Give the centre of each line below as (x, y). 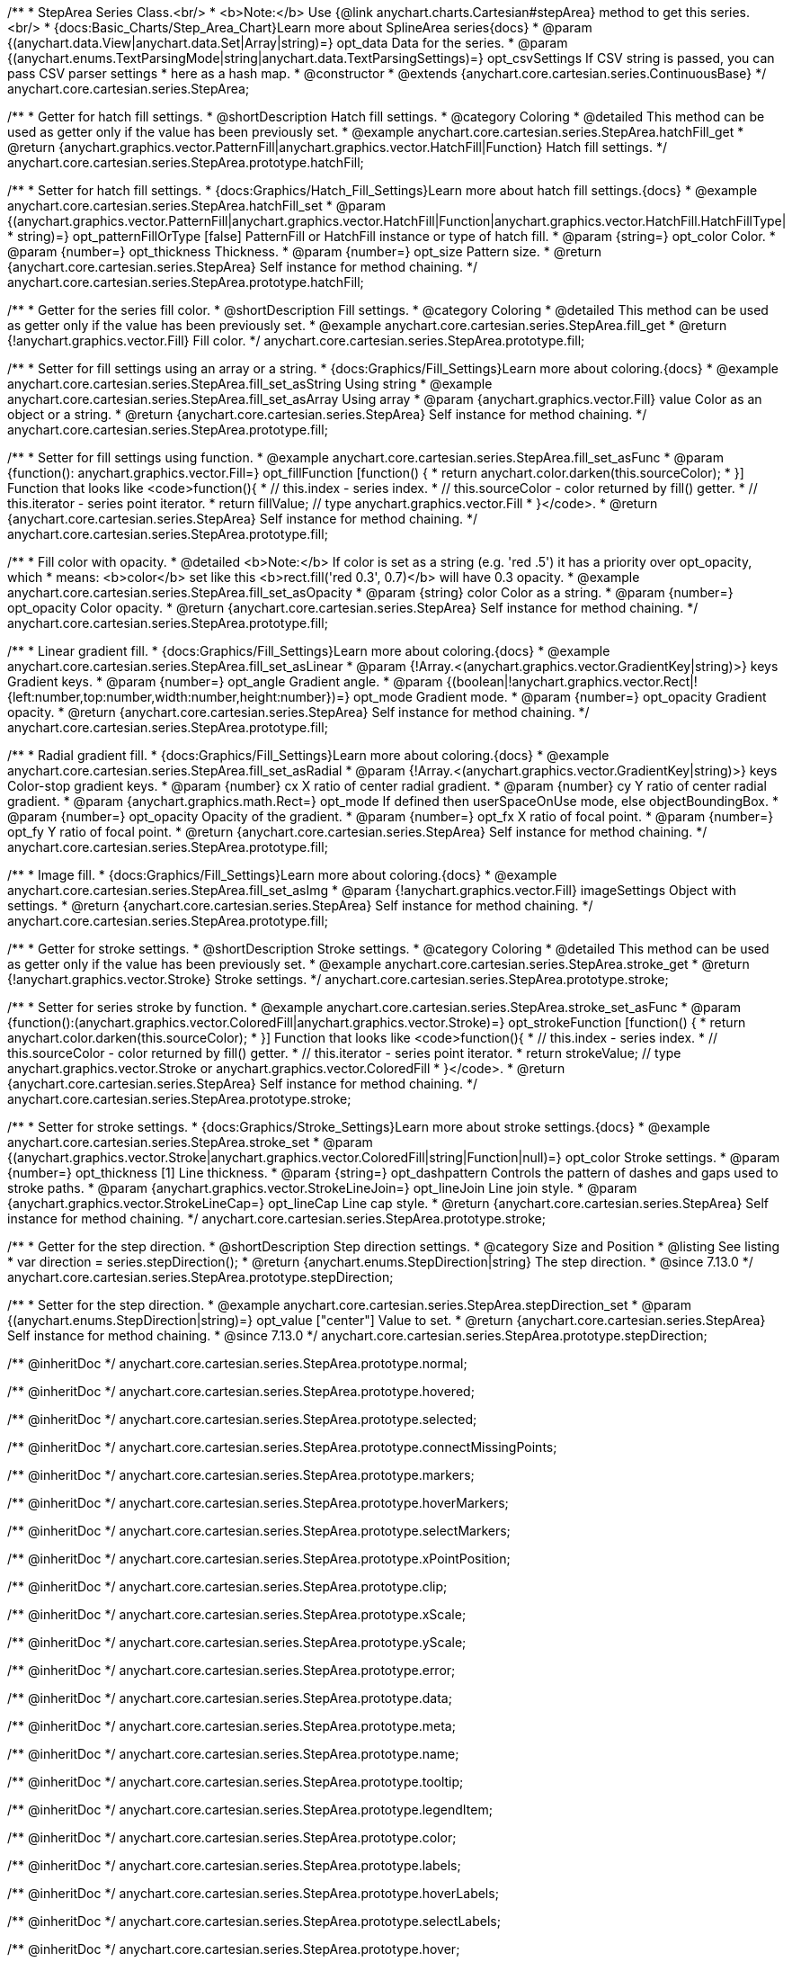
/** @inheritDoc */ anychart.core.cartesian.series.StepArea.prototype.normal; (237, 1363)
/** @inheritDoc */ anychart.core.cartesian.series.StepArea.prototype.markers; (241, 1475)
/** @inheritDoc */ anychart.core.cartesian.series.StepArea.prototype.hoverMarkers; (258, 1503)
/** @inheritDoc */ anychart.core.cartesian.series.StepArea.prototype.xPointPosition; (259, 1559)
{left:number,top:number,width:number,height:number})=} (179, 697)
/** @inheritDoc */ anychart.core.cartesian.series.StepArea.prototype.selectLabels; (254, 1921)
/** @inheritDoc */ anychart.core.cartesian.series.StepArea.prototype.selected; (242, 1419)
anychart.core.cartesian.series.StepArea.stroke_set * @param (190, 1142)
